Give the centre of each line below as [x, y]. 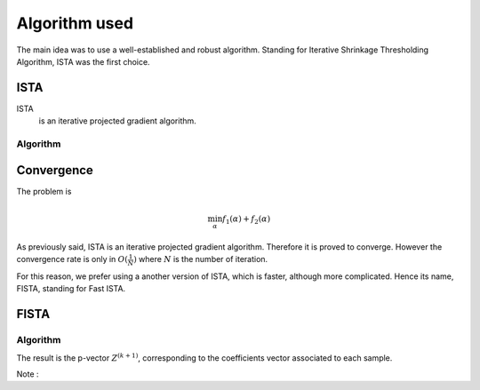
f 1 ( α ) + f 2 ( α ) [247, 220]
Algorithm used [75, 23]
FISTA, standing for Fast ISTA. [71, 289]
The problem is [44, 191]
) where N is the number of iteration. [201, 259]
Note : [28, 374]
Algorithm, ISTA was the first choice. [83, 61]
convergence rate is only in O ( [72, 259]
